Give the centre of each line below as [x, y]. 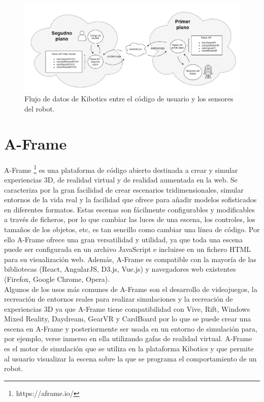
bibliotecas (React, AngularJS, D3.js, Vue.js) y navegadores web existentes [120, 269]
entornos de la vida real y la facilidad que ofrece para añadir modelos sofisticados [130, 199]
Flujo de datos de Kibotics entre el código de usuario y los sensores [129, 99]
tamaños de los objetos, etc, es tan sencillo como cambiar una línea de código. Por [132, 229]
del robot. [40, 109]
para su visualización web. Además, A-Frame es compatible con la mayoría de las [130, 259]
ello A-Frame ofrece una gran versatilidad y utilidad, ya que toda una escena [123, 239]
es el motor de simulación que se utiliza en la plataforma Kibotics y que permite [129, 349]
